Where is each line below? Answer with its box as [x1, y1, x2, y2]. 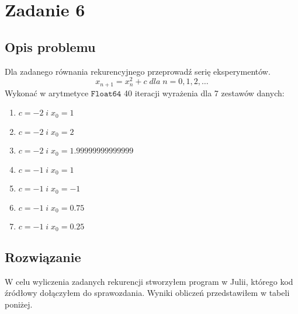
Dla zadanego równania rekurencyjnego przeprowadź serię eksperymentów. [5, 65, 271, 77]
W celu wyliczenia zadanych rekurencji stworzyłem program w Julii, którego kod [5, 275, 293, 287]
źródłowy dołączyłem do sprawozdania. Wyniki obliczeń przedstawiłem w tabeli [5, 287, 290, 299]
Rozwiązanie [5, 247, 81, 266]
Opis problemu [5, 37, 96, 55]
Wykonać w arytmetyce [5, 86, 89, 99]
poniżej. [5, 298, 33, 310]
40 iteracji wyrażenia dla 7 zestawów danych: [123, 86, 285, 99]
